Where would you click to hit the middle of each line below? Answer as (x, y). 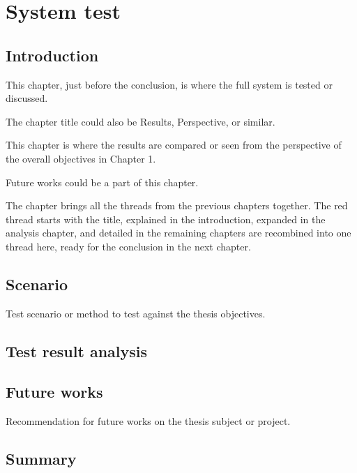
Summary (41, 459)
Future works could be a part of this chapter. (102, 182)
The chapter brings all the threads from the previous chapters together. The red (177, 205)
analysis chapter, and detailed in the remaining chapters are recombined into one (178, 233)
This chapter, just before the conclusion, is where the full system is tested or (169, 84)
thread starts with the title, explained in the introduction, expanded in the (166, 219)
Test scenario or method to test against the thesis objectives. (136, 313)
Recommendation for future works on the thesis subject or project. (148, 421)
